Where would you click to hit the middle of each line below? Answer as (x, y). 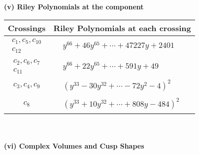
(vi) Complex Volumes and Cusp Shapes (74, 145)
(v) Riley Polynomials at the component (74, 6)
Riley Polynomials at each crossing (122, 28)
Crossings (27, 28)
